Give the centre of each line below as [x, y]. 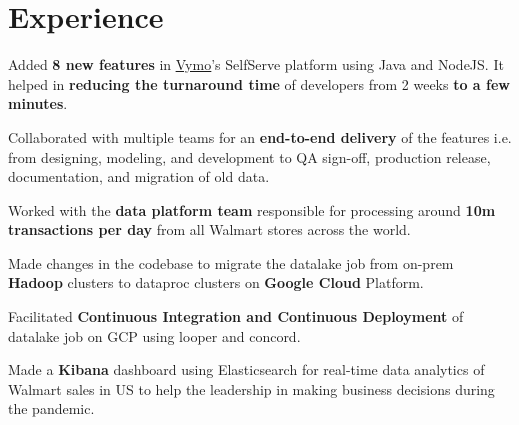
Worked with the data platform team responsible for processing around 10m [252, 209]
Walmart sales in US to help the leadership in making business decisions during [251, 388]
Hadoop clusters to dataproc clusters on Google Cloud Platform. [216, 282]
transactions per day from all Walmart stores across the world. [209, 229]
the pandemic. [51, 408]
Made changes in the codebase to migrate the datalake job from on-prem [231, 262]
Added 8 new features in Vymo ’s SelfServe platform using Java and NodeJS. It [256, 64]
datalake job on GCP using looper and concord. [154, 335]
